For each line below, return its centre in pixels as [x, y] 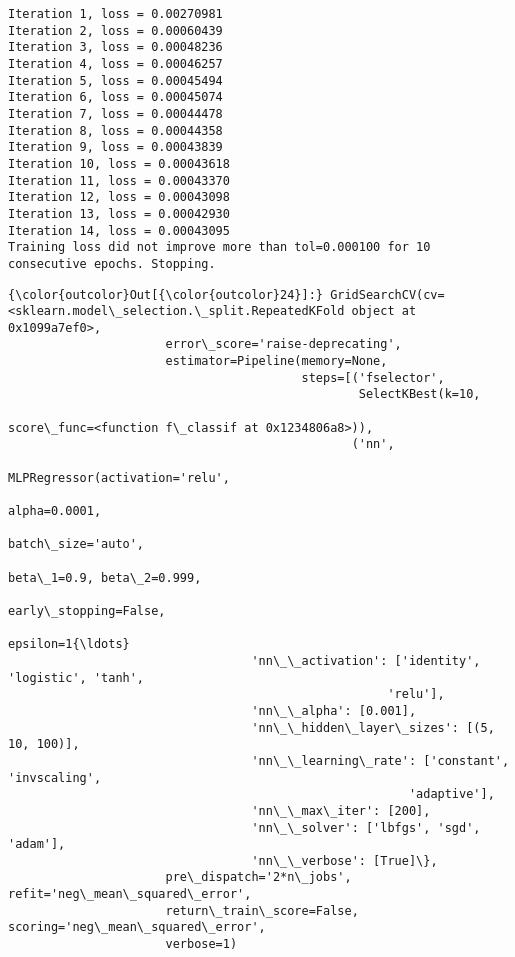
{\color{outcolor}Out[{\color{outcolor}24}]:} [165, 294]
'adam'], [37, 844]
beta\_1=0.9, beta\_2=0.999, [105, 577]
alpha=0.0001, [55, 511]
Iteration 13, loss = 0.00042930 [119, 213]
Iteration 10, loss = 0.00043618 [119, 163]
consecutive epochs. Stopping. [112, 263]
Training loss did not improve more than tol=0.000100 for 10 [219, 247]
